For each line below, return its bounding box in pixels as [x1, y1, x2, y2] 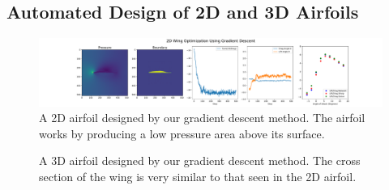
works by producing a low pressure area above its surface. [39, 125, 325, 141]
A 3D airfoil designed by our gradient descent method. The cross [39, 152, 361, 169]
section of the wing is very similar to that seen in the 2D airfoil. [39, 168, 357, 185]
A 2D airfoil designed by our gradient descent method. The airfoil [39, 109, 365, 126]
